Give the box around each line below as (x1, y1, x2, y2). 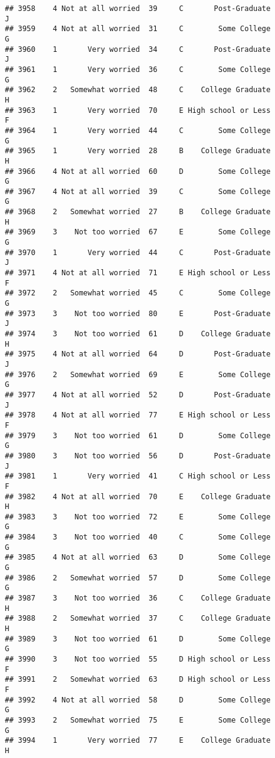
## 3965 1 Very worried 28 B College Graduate (5, 146, 271, 156)
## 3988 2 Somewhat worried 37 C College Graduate (5, 614, 271, 623)
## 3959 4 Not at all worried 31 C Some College (5, 24, 271, 34)
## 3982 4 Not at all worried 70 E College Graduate (5, 492, 271, 501)
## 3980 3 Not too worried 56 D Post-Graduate (5, 451, 271, 460)
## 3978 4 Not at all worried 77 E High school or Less (5, 411, 271, 420)
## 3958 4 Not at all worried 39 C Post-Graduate (5, 4, 271, 13)
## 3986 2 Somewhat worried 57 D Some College (5, 573, 271, 582)
